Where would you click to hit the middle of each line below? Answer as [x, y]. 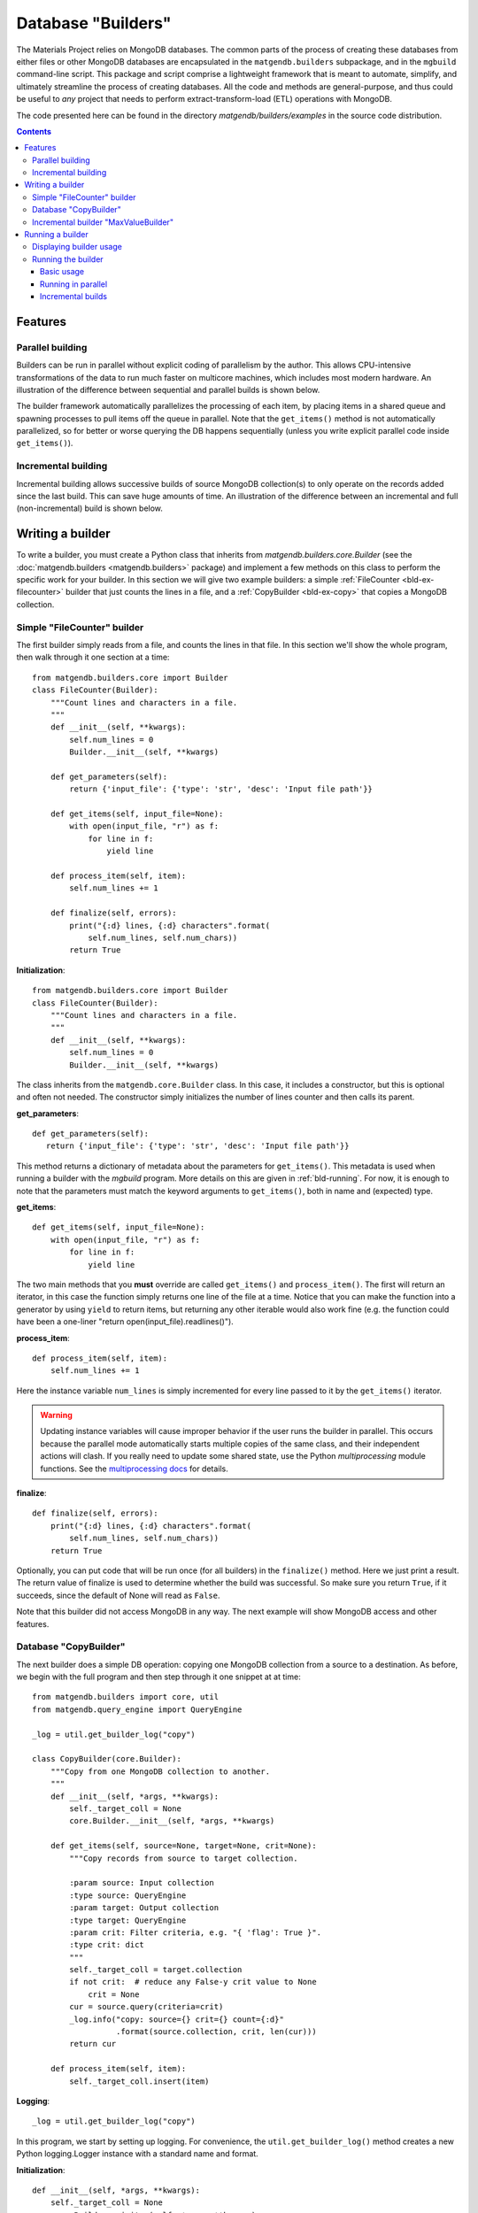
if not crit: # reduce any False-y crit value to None [193, 1982]
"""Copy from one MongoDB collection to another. [160, 1771]
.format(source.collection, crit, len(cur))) [216, 2032]
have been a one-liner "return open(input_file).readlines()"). [125, 1322]
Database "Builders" [94, 23]
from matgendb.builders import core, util [126, 1697]
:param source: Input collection [142, 1883]
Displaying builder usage [77, 247]
